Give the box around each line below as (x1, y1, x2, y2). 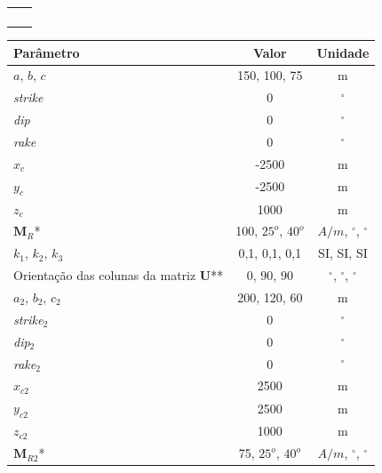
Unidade (316, 43, 370, 61)
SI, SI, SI (318, 244, 368, 262)
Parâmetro (13, 43, 80, 61)
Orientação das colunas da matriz (13, 266, 196, 285)
